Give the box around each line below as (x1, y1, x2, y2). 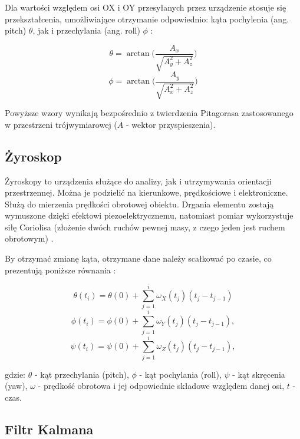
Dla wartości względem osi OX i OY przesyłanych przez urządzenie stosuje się (5, 1, 286, 13)
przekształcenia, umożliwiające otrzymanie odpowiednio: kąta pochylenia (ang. (5, 12, 289, 25)
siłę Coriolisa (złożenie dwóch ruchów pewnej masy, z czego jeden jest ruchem (5, 220, 285, 233)
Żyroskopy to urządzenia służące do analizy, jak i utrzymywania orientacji (5, 174, 272, 187)
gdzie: (5, 368, 25, 380)
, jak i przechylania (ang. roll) (32, 24, 140, 37)
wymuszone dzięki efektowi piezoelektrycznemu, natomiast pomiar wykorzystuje (5, 209, 294, 222)
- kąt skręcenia (232, 368, 285, 380)
